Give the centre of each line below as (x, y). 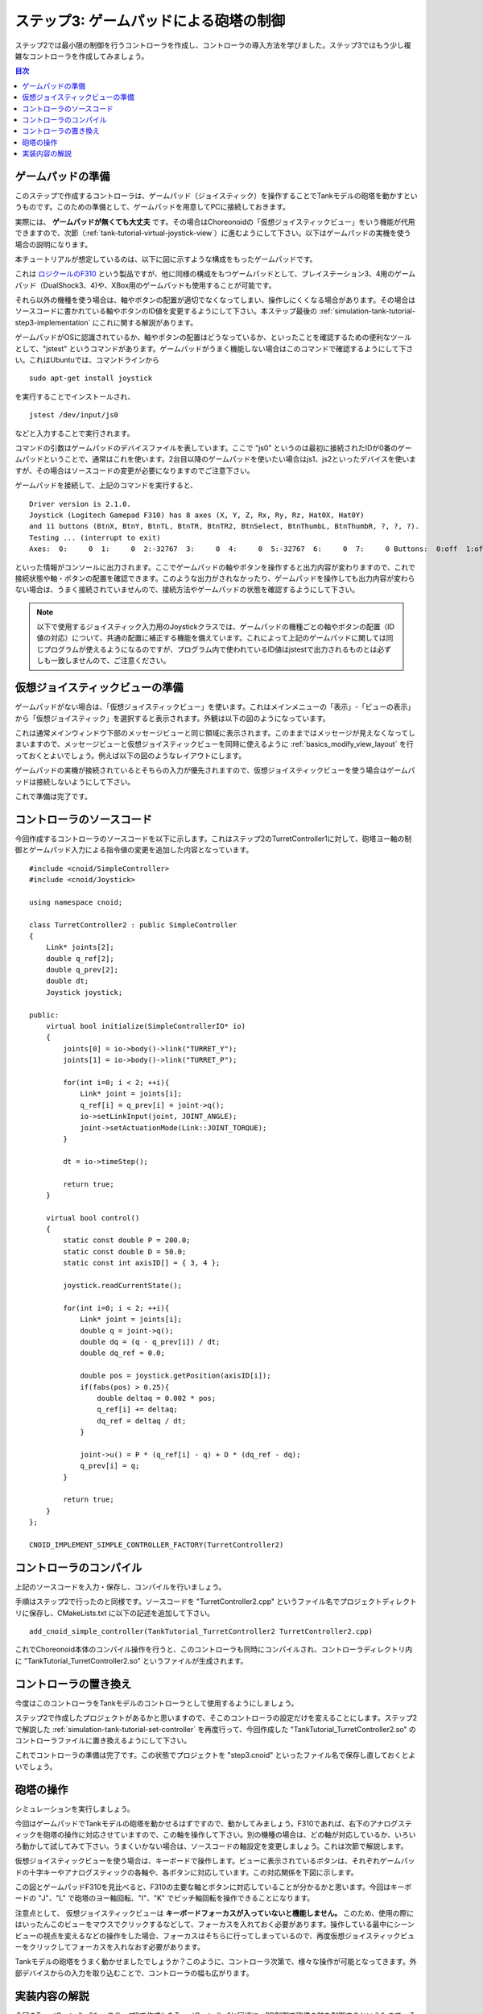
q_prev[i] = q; (110, 1466)
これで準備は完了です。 (54, 796)
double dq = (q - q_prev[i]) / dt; (150, 1342)
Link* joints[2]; (80, 947)
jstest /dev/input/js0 (74, 415)
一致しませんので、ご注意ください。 (110, 661)
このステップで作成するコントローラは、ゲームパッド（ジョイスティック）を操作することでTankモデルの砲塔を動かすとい (216, 195)
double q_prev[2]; (82, 970)
